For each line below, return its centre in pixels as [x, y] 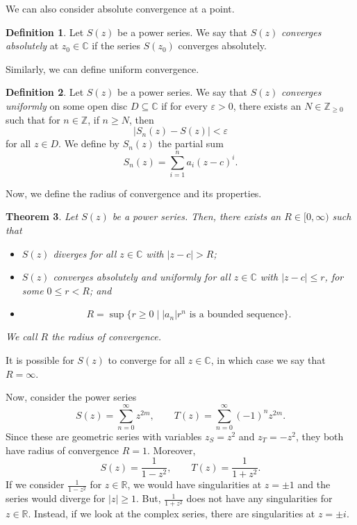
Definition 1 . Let [45, 32]
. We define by [89, 143]
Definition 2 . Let [45, 92]
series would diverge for [56, 498]
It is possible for [40, 360]
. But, [149, 498]
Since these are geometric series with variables [104, 436]
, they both [319, 436]
